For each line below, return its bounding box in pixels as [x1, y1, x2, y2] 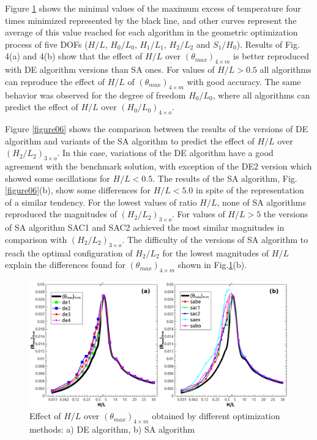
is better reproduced [233, 50, 309, 62]
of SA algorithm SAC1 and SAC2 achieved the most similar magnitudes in [5, 221, 285, 234]
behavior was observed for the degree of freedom [5, 88, 186, 101]
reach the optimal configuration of [5, 246, 133, 259]
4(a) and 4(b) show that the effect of [5, 50, 143, 62]
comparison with [5, 233, 67, 245]
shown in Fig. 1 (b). [177, 258, 247, 271]
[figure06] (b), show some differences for [5, 184, 151, 196]
